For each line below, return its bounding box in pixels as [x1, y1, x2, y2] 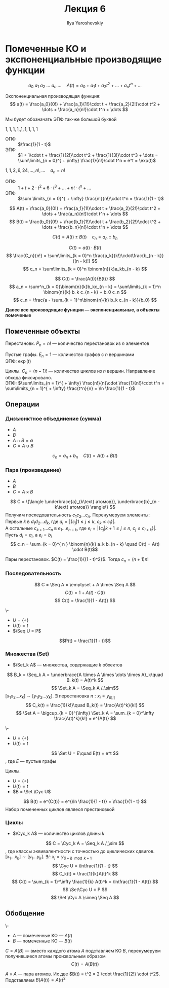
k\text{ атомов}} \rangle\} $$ [55, 504, 115, 510]
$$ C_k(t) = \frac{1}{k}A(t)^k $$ [52, 870, 118, 876]
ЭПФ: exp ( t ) [5, 358, 31, 364]
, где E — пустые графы [5, 758, 57, 764]
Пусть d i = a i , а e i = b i [5, 532, 52, 539]
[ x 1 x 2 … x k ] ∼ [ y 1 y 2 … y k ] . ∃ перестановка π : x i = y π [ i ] [5, 693, 115, 700]
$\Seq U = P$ [12, 627, 41, 634]
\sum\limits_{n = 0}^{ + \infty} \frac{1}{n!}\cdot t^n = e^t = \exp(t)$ [18, 158, 156, 164]
